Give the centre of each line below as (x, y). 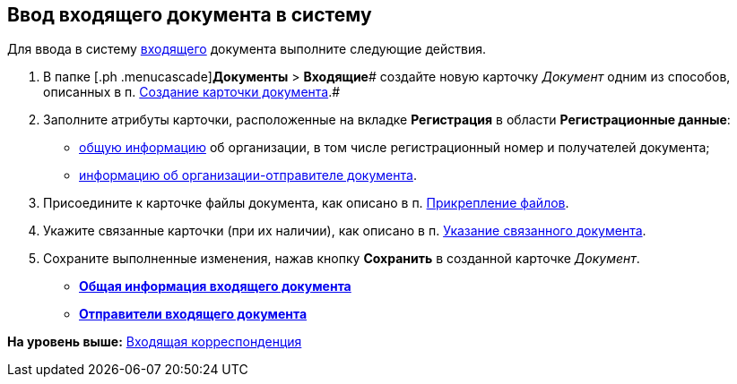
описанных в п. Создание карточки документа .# (192, 92)
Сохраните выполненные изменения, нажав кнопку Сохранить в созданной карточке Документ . (342, 259)
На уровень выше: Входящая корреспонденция (155, 342)
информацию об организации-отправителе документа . (248, 175)
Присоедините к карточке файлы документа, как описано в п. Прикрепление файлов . (306, 203)
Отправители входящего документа (193, 314)
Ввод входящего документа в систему (190, 15)
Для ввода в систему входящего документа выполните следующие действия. (247, 49)
